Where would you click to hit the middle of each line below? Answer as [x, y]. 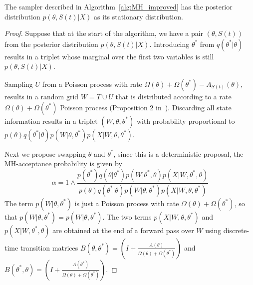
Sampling [19, 84]
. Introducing [169, 44]
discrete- [236, 230]
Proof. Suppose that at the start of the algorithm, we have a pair [104, 33]
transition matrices [49, 247]
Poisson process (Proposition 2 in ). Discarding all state [146, 107]
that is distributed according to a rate [173, 96]
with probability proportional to [186, 121]
